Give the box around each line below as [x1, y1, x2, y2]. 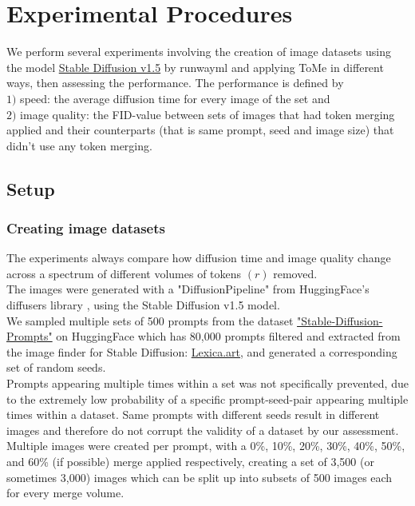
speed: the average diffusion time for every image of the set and [20, 90, 330, 106]
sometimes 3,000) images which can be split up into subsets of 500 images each [6, 468, 393, 485]
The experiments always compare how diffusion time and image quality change [6, 249, 391, 266]
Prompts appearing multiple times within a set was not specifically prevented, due [6, 375, 409, 392]
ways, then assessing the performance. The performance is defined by [6, 74, 344, 91]
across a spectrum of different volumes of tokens [6, 265, 242, 281]
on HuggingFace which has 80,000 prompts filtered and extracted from [56, 328, 401, 345]
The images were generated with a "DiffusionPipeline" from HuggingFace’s [6, 281, 370, 297]
